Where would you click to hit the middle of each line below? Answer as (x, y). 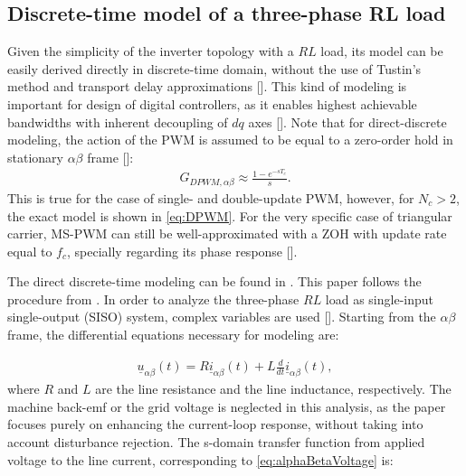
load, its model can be (382, 51)
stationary (35, 157)
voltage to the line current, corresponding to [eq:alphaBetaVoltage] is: (200, 459)
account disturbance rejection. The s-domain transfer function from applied (216, 442)
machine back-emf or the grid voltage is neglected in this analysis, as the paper (227, 406)
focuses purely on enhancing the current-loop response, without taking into (215, 424)
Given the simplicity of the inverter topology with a (151, 51)
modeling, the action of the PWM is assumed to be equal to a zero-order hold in (230, 140)
